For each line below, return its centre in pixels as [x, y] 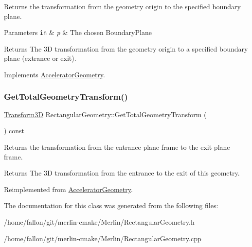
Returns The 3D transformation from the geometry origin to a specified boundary [126, 48]
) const [14, 131]
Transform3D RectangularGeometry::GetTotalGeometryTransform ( [105, 114]
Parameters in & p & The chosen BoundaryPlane [78, 32]
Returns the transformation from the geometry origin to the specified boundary [122, 6]
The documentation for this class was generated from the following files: [111, 205]
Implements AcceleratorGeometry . [54, 75]
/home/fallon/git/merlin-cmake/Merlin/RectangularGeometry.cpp [103, 238]
